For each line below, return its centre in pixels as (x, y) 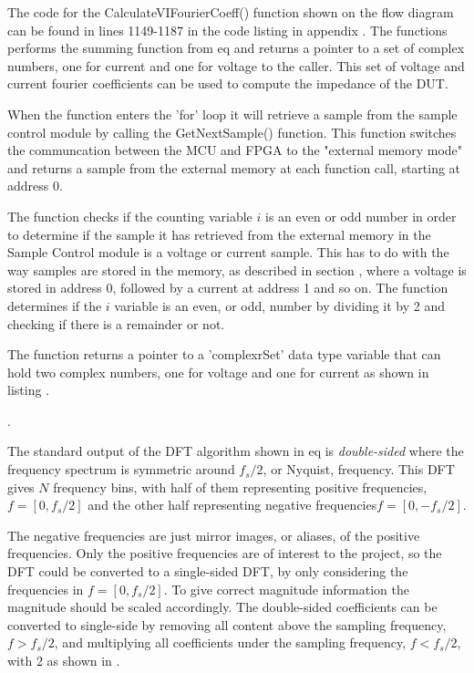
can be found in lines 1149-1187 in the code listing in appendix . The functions (227, 30)
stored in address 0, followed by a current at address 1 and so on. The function (228, 288)
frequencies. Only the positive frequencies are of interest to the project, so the (225, 553)
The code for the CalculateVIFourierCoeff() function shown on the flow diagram (231, 12)
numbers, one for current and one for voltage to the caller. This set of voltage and (236, 65)
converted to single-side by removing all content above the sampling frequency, (227, 624)
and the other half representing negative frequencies (232, 505)
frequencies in (46, 589)
